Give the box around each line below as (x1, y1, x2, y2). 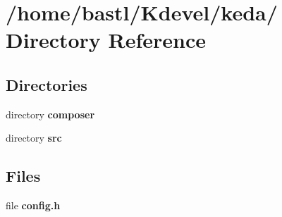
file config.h (6, 198, 61, 213)
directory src (6, 130, 62, 145)
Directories (6, 73, 87, 95)
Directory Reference (6, 25, 207, 54)
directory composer (6, 106, 95, 121)
